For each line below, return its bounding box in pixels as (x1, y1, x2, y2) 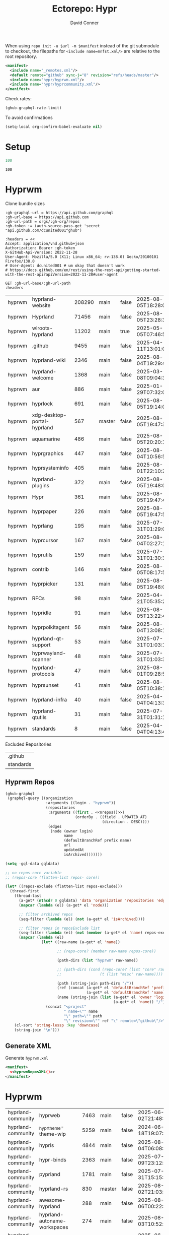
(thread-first (10, 889, 39, 894)
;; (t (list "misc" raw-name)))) (57, 971, 163, 977)
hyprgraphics (32, 449, 64, 457)
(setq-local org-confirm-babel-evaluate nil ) (5, 124, 102, 129)
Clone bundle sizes (5, 200, 45, 207)
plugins (32, 482, 49, 489)
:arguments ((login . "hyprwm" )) (45, 801, 116, 806)
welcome (32, 374, 54, 381)
